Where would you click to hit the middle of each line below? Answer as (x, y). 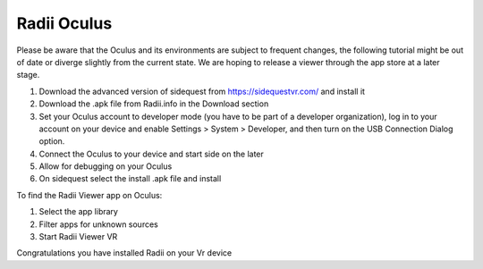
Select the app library (78, 212)
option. (52, 141)
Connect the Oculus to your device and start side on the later (151, 154)
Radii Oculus (64, 23)
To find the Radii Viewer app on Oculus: (89, 195)
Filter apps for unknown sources (98, 224)
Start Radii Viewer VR (78, 237)
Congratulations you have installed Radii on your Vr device (124, 253)
